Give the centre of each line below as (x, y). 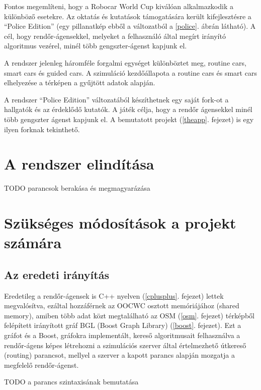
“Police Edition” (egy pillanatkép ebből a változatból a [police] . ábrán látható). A (130, 26)
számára (33, 242)
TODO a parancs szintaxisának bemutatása (71, 382)
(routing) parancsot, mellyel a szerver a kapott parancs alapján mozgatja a (119, 355)
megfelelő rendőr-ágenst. (41, 365)
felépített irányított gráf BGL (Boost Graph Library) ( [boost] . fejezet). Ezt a (123, 325)
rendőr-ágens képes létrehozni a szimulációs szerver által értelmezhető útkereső (125, 345)
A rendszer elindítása (79, 164)
